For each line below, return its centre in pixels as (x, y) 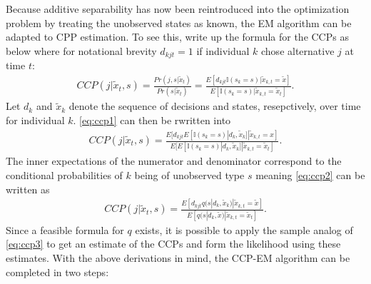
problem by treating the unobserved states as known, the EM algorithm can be (179, 22)
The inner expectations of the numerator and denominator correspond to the (174, 161)
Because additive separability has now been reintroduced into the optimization (178, 9)
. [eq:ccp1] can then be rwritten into (152, 120)
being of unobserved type (189, 174)
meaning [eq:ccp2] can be (310, 174)
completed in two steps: (57, 272)
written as (28, 189)
